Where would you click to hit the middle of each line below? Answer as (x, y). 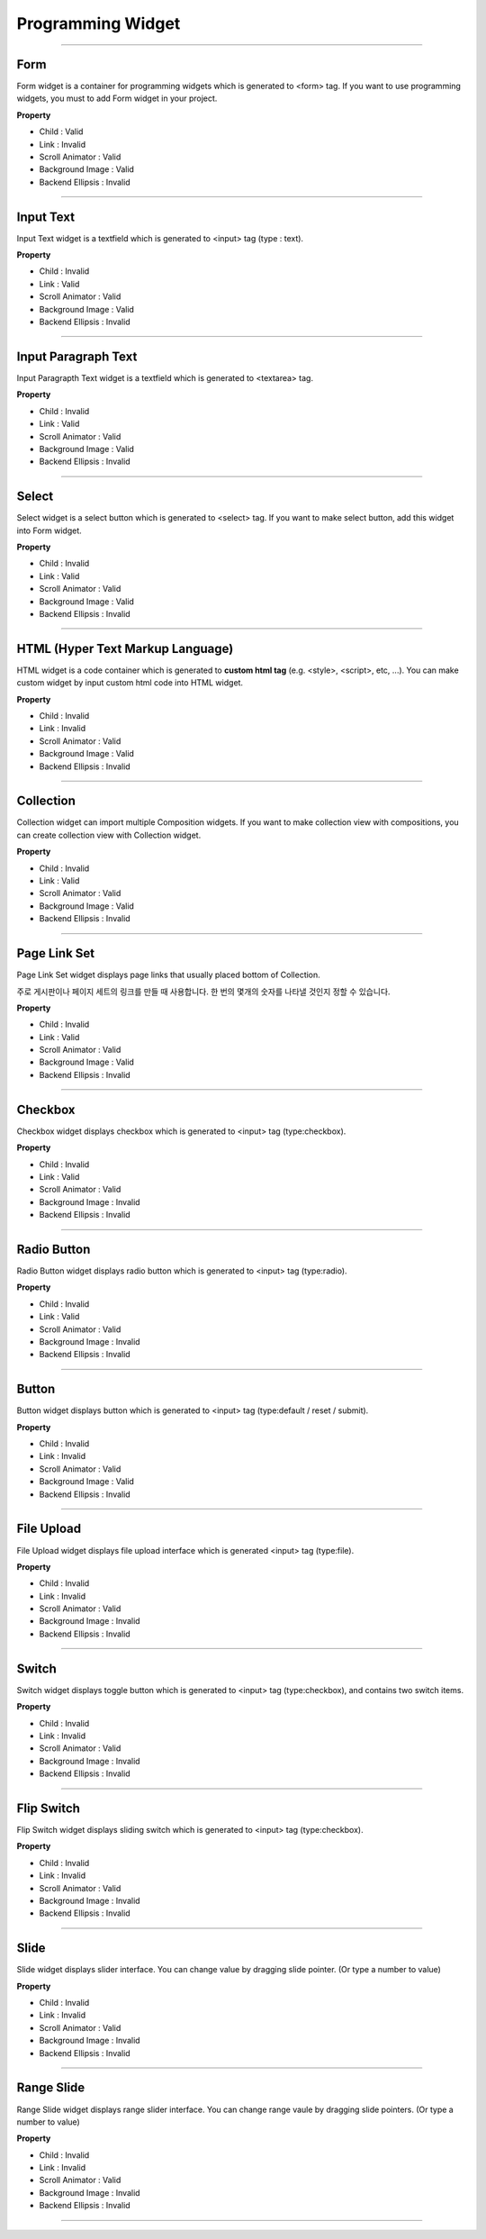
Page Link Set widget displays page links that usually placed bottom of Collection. (169, 975)
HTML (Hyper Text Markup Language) (125, 648)
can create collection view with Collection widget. (109, 835)
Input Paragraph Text (77, 356)
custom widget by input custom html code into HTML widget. (130, 683)
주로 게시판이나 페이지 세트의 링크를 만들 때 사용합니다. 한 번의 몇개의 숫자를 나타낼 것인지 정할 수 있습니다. (203, 992)
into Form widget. (49, 530)
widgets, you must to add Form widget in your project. (117, 98)
